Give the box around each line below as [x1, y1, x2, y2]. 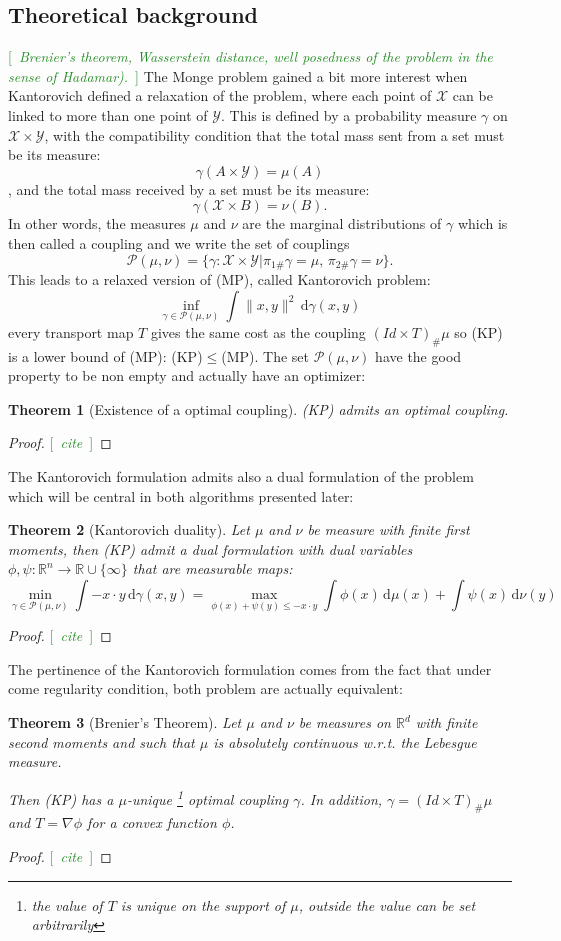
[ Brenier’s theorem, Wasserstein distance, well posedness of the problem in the [8, 46, 493, 67]
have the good [375, 345, 462, 366]
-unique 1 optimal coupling [126, 785, 289, 809]
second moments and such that [8, 731, 195, 752]
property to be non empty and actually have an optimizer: [8, 365, 366, 386]
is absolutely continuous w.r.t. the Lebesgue [213, 731, 477, 752]
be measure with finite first [307, 519, 470, 540]
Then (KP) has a [8, 788, 114, 809]
